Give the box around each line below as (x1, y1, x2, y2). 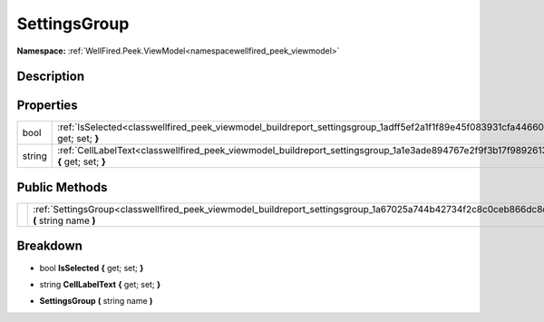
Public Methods (16, 180, 108, 195)
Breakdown (16, 239, 83, 254)
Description (16, 69, 85, 84)
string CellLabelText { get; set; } (39, 278, 161, 289)
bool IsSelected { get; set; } (39, 262, 144, 273)
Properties (16, 98, 78, 113)
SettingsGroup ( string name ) (39, 296, 153, 307)
